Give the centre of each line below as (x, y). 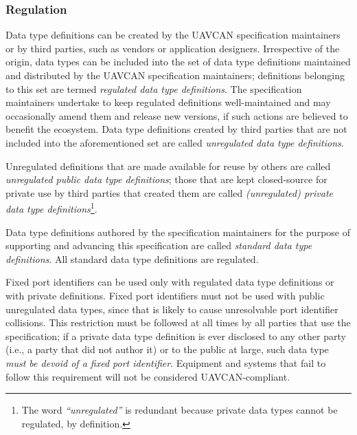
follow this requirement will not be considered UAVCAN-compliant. (148, 376)
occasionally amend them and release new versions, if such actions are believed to (177, 115)
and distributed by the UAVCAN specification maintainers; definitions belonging (175, 75)
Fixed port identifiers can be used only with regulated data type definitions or (170, 282)
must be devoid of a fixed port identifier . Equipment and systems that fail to (166, 362)
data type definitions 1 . (51, 208)
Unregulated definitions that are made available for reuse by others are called (168, 166)
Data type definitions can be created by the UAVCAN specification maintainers (173, 35)
